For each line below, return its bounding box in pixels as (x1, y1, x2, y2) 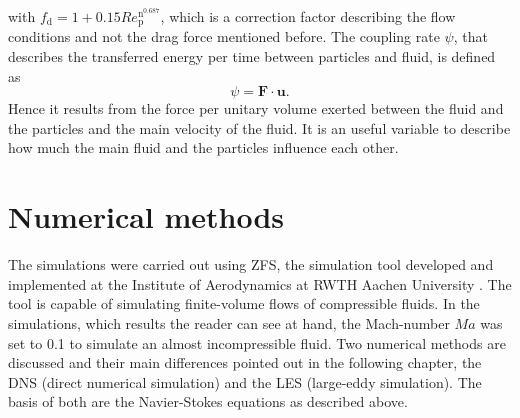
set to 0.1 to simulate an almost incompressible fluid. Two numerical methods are (8, 332, 506, 353)
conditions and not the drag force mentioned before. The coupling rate (8, 26, 440, 47)
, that (453, 26, 488, 47)
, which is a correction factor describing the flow (160, 6, 456, 26)
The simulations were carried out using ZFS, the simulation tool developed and (8, 254, 494, 275)
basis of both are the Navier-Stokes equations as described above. (8, 391, 408, 412)
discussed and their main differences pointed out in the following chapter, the (8, 352, 482, 373)
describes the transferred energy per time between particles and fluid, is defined (8, 46, 496, 67)
